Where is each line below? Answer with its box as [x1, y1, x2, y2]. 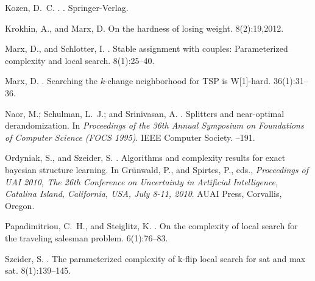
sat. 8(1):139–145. [5, 264, 71, 277]
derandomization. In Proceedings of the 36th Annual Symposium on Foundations [5, 119, 304, 132]
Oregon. [5, 199, 35, 212]
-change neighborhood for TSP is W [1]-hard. [104, 74, 271, 87]
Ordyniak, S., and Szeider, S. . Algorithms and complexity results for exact [5, 151, 286, 164]
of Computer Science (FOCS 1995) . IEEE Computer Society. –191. [5, 130, 255, 143]
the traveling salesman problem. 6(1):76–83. [5, 231, 168, 244]
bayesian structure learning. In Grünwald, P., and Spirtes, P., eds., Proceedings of [5, 163, 308, 176]
